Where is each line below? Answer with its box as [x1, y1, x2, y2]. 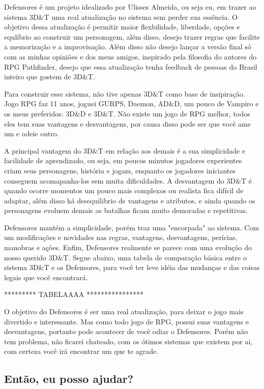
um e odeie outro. [4, 128, 59, 139]
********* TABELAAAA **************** [4, 289, 143, 300]
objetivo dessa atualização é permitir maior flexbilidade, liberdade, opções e [4, 21, 240, 32]
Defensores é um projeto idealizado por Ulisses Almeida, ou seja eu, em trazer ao [4, 2, 256, 12]
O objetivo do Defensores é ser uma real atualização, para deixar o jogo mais [4, 306, 244, 317]
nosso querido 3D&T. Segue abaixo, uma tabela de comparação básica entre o [4, 252, 247, 262]
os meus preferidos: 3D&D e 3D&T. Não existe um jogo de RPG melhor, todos [4, 108, 250, 118]
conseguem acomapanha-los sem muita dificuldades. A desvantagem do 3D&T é [4, 175, 252, 186]
